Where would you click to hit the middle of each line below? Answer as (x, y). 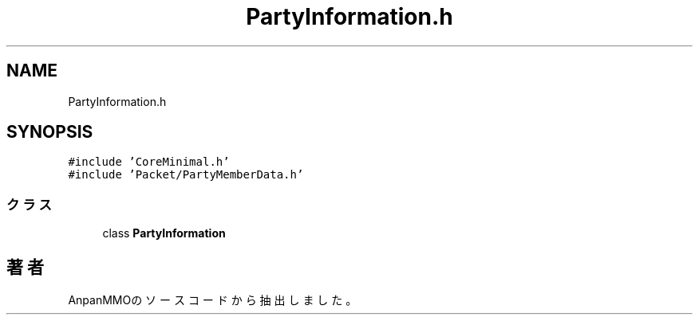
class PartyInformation (164, 233)
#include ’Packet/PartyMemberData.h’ (186, 175)
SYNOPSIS (50, 132)
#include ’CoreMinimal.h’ (149, 162)
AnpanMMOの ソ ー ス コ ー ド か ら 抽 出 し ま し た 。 (213, 300)
